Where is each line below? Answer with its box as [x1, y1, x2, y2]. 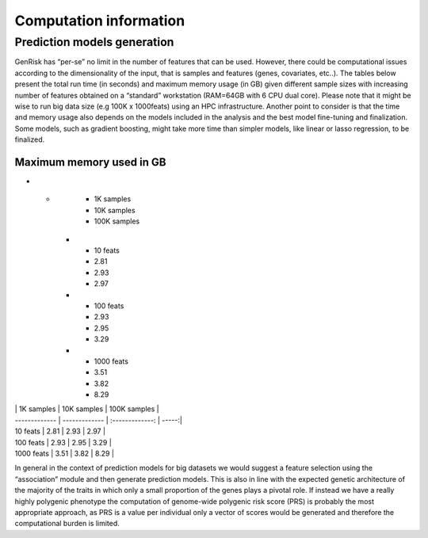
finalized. [14, 135, 45, 144]
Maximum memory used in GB [14, 155, 166, 169]
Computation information [14, 12, 185, 29]
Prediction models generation [14, 35, 174, 49]
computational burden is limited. [14, 519, 120, 528]
